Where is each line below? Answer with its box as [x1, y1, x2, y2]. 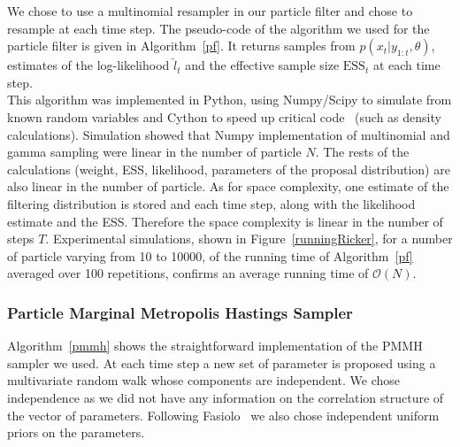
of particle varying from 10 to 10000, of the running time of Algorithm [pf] [7, 246, 413, 265]
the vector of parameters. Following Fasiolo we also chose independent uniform [7, 405, 440, 424]
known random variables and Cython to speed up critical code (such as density [7, 107, 441, 126]
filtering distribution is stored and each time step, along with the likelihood [7, 194, 416, 212]
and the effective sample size [185, 56, 340, 74]
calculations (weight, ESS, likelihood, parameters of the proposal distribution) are [7, 159, 450, 178]
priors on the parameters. [7, 423, 145, 442]
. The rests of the [315, 143, 410, 161]
